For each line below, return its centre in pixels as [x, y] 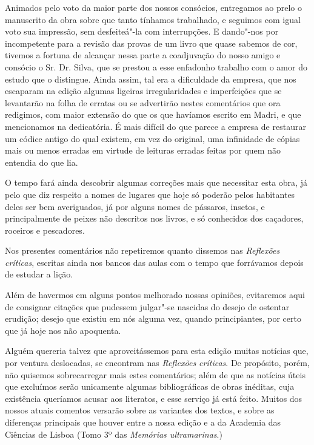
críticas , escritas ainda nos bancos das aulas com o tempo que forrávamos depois [154, 262]
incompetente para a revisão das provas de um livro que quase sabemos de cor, [151, 43]
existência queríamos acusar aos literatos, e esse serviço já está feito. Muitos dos [154, 398]
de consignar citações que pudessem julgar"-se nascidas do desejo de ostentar [147, 306]
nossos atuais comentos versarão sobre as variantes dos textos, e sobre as [140, 410]
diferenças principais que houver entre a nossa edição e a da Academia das [143, 422]
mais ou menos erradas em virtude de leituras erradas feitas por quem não [143, 150]
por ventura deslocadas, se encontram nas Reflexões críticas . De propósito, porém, [157, 363]
